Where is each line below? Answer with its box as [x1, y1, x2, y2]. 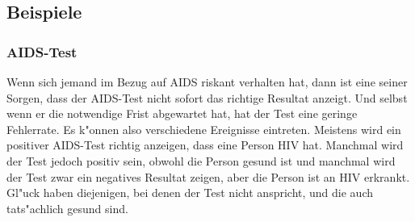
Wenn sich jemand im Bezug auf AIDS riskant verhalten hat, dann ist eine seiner [6, 73, 408, 90]
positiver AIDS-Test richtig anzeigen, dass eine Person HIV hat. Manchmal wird [6, 136, 404, 153]
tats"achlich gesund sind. [6, 199, 128, 216]
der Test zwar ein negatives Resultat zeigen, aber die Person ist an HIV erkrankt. [6, 168, 410, 185]
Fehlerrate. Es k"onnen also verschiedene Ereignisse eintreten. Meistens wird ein [6, 120, 401, 137]
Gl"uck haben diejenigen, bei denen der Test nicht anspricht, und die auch [6, 184, 373, 201]
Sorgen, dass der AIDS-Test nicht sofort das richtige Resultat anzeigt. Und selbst [6, 89, 408, 106]
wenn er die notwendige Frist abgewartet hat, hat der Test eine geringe [6, 105, 358, 122]
